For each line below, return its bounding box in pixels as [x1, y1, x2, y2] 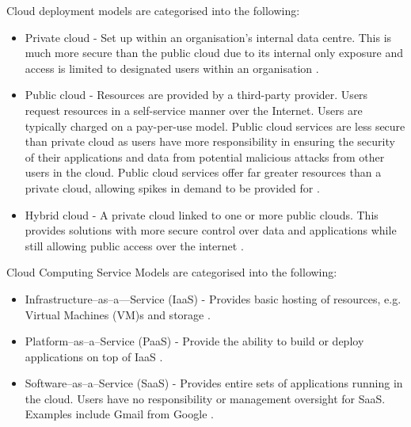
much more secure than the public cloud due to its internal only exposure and [25, 44, 403, 61]
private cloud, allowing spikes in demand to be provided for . [25, 179, 320, 196]
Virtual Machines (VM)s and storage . [25, 306, 211, 322]
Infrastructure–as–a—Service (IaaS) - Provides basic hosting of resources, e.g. [25, 290, 401, 307]
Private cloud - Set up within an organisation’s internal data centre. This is [25, 29, 392, 45]
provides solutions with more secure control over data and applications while [25, 222, 397, 238]
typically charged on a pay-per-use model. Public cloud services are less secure [25, 117, 405, 134]
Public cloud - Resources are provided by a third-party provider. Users [25, 86, 368, 103]
